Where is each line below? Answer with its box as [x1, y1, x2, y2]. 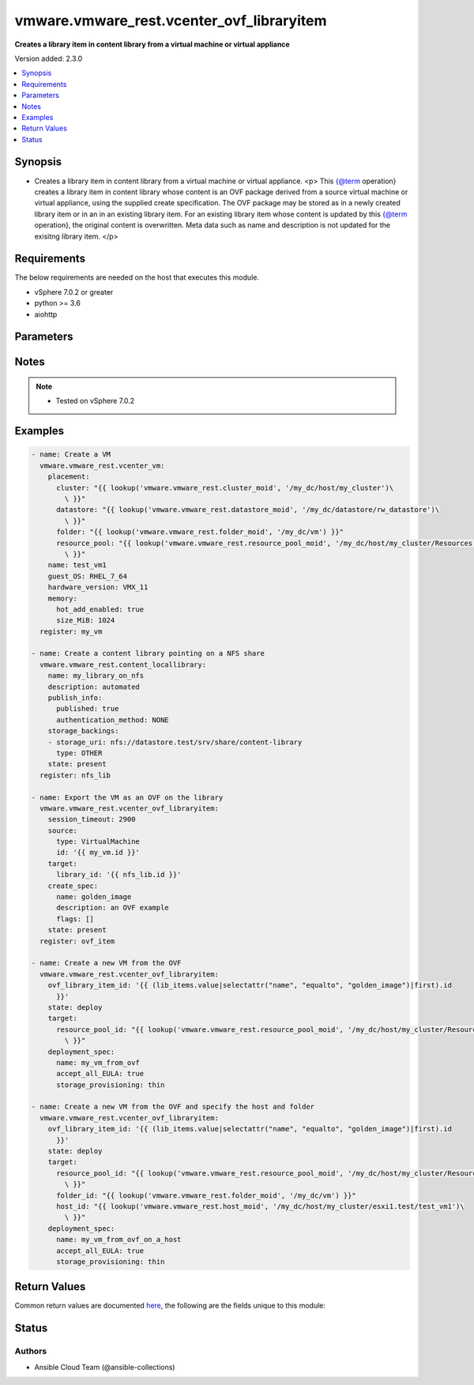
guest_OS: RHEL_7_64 [47, 571, 128, 581]
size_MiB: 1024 [56, 616, 115, 625]
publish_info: [47, 694, 103, 702]
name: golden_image [56, 893, 132, 901]
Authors [14, 1345, 47, 1357]
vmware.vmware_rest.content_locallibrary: [39, 660, 207, 669]
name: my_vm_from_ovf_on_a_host [56, 1235, 182, 1244]
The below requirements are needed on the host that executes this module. [14, 273, 260, 282]
